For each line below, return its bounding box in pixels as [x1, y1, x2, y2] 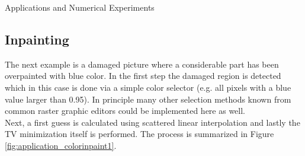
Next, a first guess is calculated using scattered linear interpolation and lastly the [5, 116, 300, 128]
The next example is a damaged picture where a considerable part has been [5, 58, 279, 70]
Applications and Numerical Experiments [5, 1, 155, 13]
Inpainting [5, 30, 69, 48]
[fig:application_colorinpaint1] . [5, 139, 117, 151]
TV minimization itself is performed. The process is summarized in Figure [5, 128, 274, 140]
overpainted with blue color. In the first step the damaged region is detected [5, 69, 281, 82]
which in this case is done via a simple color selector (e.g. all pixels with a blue [5, 81, 291, 93]
